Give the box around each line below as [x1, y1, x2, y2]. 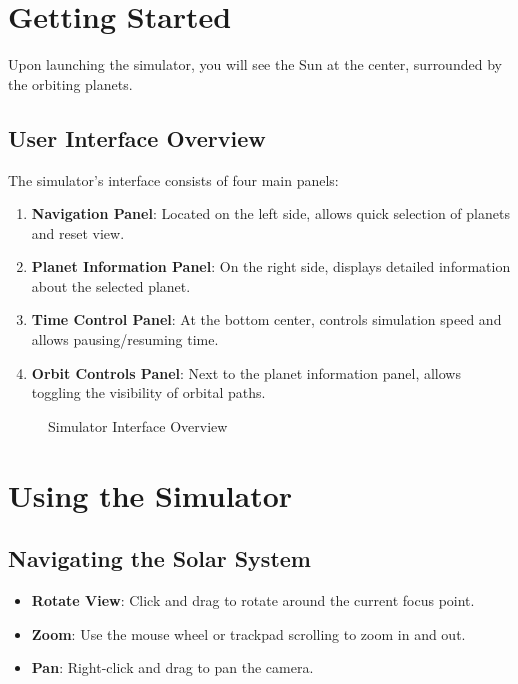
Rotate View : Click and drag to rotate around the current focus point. [31, 590, 475, 611]
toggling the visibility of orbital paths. [31, 382, 266, 403]
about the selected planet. [31, 275, 191, 296]
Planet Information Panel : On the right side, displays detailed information [31, 256, 511, 277]
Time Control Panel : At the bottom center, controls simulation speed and [31, 309, 502, 330]
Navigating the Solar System [8, 543, 311, 574]
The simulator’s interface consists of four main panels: [8, 169, 339, 190]
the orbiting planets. [8, 73, 133, 94]
